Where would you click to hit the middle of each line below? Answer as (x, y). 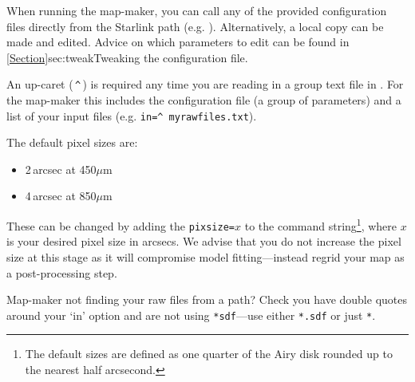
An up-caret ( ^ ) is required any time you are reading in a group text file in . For (205, 84)
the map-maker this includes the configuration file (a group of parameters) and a (204, 100)
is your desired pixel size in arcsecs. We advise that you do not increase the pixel (204, 241)
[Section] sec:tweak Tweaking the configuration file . (127, 57)
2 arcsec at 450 (61, 169)
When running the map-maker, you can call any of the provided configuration (197, 10)
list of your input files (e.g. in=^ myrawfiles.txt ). (132, 115)
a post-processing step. (62, 272)
